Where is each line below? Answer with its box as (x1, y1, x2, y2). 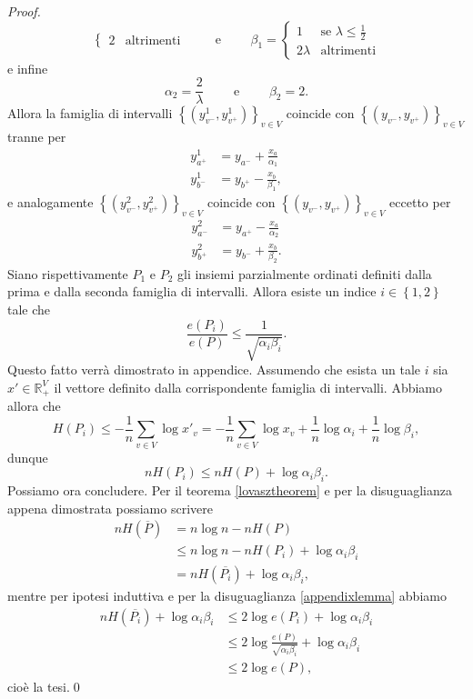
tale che (7, 300, 51, 319)
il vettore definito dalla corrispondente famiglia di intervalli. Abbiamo (54, 377, 442, 396)
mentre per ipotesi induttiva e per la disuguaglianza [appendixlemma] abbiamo (7, 586, 447, 605)
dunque (7, 447, 48, 466)
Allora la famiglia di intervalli (7, 104, 173, 123)
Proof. (7, 2, 41, 20)
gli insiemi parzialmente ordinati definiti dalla (176, 264, 432, 283)
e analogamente (7, 193, 94, 212)
